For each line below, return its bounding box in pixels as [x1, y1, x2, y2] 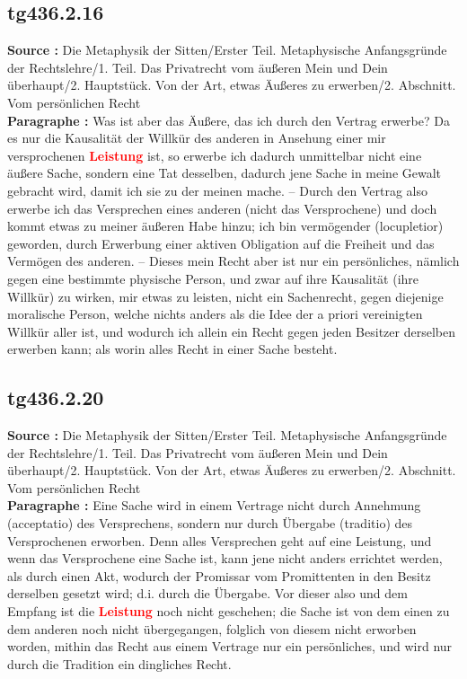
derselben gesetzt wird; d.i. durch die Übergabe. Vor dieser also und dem [7, 584, 408, 603]
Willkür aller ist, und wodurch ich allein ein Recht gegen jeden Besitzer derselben [7, 322, 455, 340]
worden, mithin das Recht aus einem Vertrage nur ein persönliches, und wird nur [7, 637, 453, 656]
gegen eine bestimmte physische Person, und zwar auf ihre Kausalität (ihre [7, 269, 419, 287]
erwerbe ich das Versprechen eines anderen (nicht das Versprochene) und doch [7, 198, 437, 217]
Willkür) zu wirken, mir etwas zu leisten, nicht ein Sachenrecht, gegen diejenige [7, 287, 444, 305]
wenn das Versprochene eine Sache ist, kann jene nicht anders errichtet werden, [7, 549, 443, 568]
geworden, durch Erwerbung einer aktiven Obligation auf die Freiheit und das [7, 234, 435, 252]
